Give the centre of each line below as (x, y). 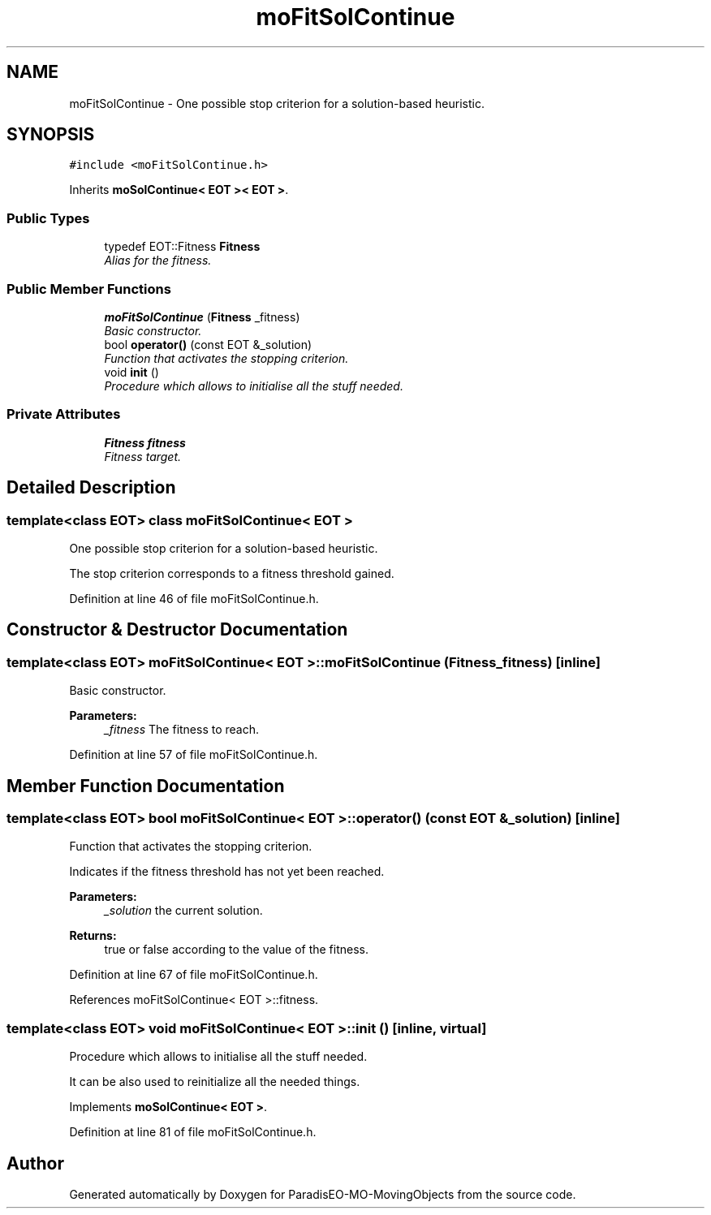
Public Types (48, 218)
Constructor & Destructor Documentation (177, 630)
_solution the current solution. (183, 911)
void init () (131, 372)
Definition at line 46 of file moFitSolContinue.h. (194, 598)
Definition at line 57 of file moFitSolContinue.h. (194, 755)
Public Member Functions (89, 289)
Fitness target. (143, 456)
